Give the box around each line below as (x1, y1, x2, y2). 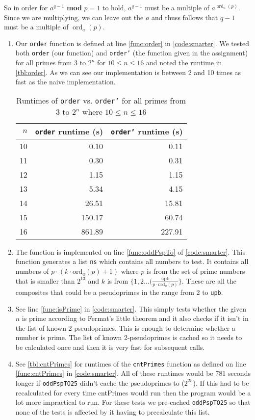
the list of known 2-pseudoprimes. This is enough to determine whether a (15, 322, 235, 333)
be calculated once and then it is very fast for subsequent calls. (15, 342, 205, 352)
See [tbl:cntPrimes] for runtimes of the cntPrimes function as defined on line (15, 358, 246, 368)
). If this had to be (193, 377, 249, 388)
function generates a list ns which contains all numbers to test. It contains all (15, 256, 249, 266)
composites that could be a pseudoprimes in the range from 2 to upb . (15, 287, 223, 297)
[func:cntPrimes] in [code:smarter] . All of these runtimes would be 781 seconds (15, 368, 251, 378)
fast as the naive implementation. (15, 77, 116, 87)
